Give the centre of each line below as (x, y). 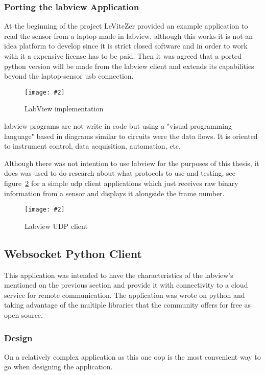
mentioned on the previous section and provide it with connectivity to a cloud (126, 285)
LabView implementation (64, 109)
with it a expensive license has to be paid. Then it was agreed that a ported (123, 56)
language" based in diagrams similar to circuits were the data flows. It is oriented (131, 136)
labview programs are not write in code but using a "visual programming (118, 126)
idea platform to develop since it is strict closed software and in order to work (126, 46)
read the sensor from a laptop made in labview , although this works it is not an (129, 36)
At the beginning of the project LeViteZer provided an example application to (126, 26)
